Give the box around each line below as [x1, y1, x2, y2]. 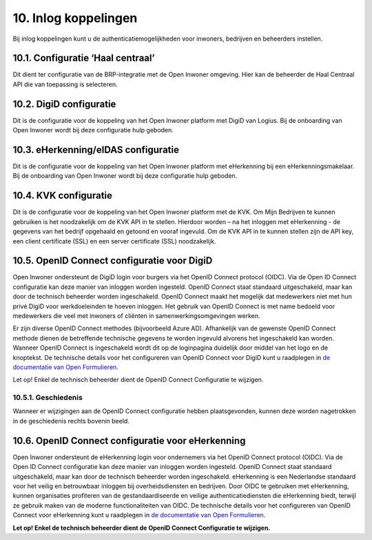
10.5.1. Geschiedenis [12, 393, 83, 403]
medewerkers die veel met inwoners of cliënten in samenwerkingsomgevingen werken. [12, 311, 261, 320]
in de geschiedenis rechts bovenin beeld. [12, 417, 130, 425]
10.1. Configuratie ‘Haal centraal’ [12, 52, 155, 64]
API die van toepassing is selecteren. [12, 80, 118, 88]
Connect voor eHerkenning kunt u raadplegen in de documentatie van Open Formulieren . [12, 511, 266, 519]
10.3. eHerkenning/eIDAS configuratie [12, 143, 179, 155]
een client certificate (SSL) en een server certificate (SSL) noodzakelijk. [12, 237, 216, 245]
